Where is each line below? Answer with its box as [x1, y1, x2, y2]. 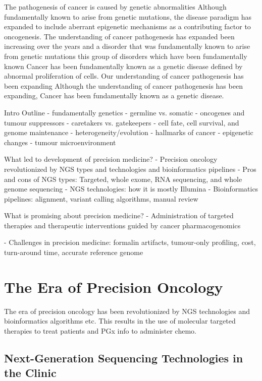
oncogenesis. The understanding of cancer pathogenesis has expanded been [4, 31, 235, 41]
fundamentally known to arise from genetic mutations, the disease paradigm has [4, 11, 252, 22]
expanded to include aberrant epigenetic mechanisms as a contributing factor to [4, 21, 251, 32]
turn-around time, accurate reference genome [4, 247, 143, 258]
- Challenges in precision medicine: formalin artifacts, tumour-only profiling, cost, [4, 237, 256, 247]
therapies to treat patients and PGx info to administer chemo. [4, 325, 196, 336]
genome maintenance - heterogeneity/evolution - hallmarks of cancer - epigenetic [4, 127, 253, 138]
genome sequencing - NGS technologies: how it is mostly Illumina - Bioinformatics [4, 183, 258, 194]
